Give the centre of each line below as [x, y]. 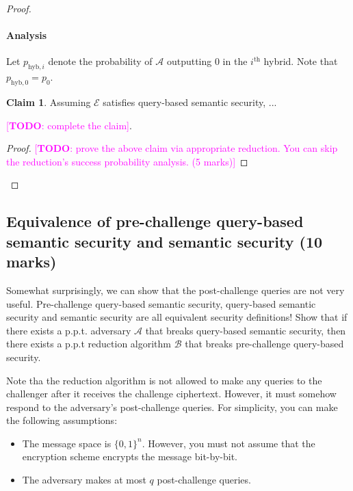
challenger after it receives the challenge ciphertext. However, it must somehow [171, 394]
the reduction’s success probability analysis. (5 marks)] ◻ [127, 161]
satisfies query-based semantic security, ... [190, 102]
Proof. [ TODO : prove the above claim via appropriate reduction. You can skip [172, 148]
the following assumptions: [62, 420]
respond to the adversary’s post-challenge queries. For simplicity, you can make [172, 407]
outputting [189, 61]
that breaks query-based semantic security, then [246, 330]
